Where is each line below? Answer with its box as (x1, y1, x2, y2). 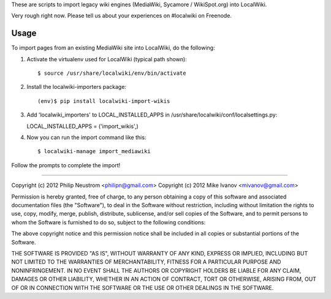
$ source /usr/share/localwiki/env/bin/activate (37, 70, 186, 77)
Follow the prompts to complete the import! (11, 161, 121, 168)
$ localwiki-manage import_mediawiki (37, 148, 151, 155)
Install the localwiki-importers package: (26, 83, 127, 91)
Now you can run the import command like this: (26, 134, 146, 141)
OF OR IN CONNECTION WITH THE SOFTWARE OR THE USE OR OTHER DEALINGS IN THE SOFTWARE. (11, 284, 274, 291)
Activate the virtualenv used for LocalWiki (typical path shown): (26, 55, 187, 62)
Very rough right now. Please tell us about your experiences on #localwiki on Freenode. (11, 12, 232, 20)
